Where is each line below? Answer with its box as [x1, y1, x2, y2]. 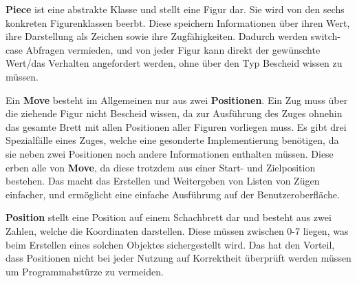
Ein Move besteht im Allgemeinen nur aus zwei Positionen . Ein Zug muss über [6, 92, 348, 107]
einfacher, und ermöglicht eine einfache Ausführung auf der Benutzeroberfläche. [6, 187, 340, 201]
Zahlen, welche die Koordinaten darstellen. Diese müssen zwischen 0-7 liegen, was [6, 223, 349, 238]
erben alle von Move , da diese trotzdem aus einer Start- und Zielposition [6, 160, 316, 174]
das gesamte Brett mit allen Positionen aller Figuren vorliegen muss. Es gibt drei [6, 119, 347, 134]
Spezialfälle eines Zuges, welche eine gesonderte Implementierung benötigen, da [6, 133, 339, 147]
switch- [310, 29, 340, 43]
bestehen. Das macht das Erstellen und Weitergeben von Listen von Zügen [6, 174, 320, 188]
